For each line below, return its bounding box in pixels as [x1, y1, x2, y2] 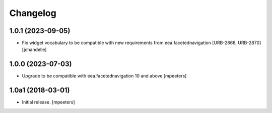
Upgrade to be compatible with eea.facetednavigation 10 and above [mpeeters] [22, 73, 187, 79]
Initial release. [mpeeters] [22, 99, 75, 105]
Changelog [9, 7, 56, 18]
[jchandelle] [22, 46, 47, 52]
